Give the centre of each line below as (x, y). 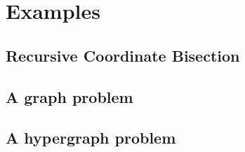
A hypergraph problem (91, 138)
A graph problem (69, 96)
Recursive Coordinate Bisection (123, 55)
